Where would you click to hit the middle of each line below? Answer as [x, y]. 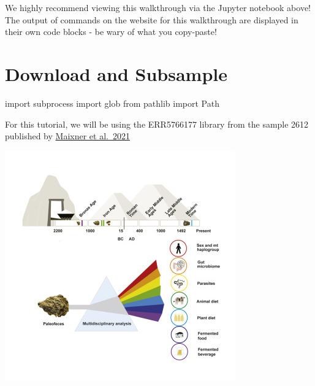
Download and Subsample [116, 73]
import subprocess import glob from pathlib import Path [112, 103]
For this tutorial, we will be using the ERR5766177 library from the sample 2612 [157, 124]
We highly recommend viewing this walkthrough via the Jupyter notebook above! [158, 7]
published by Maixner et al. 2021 [67, 136]
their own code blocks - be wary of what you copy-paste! [111, 32]
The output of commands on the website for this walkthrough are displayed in [152, 19]
